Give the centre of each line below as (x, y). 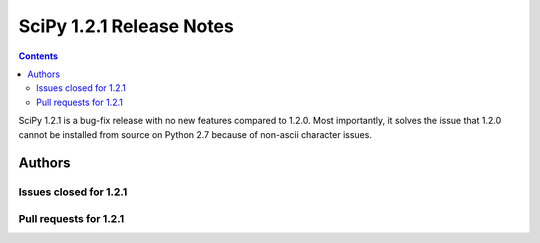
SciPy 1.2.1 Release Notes (126, 26)
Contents (38, 56)
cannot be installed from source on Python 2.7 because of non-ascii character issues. (195, 134)
